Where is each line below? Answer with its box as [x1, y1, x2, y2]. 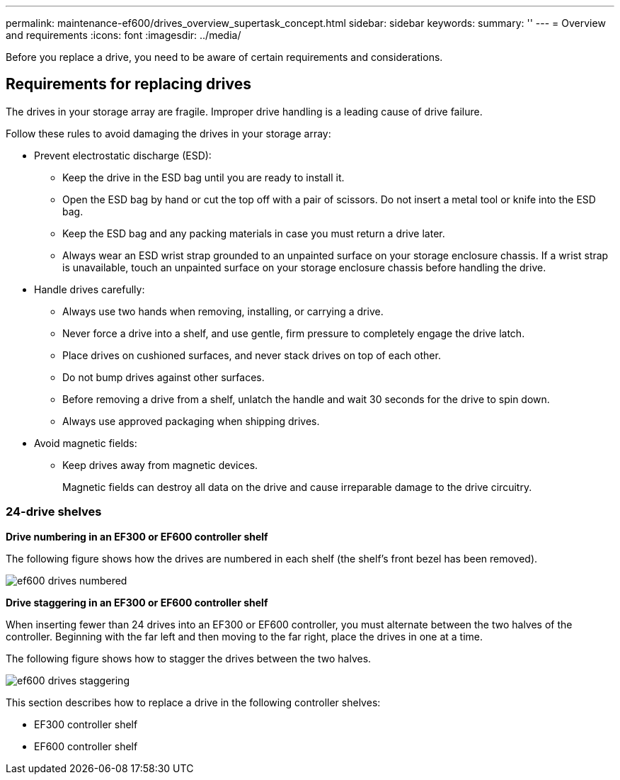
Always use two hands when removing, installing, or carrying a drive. [62, 305, 384, 317]
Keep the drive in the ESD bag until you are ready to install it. [62, 171, 345, 183]
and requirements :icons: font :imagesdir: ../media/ [6, 29, 241, 41]
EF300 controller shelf [34, 718, 138, 730]
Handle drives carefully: [34, 283, 145, 295]
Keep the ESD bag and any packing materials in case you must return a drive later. [62, 227, 445, 239]
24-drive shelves [6, 504, 102, 519]
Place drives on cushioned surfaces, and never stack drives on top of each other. [62, 349, 441, 361]
